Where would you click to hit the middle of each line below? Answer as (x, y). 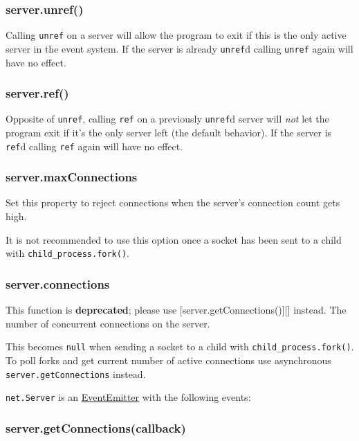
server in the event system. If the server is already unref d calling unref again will (179, 48)
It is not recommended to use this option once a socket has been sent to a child (174, 239)
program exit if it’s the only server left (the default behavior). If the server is (169, 132)
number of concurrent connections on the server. (108, 323)
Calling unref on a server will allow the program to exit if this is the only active (176, 35)
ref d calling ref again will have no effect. (94, 146)
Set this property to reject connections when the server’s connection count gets (173, 202)
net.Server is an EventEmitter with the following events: (128, 397)
